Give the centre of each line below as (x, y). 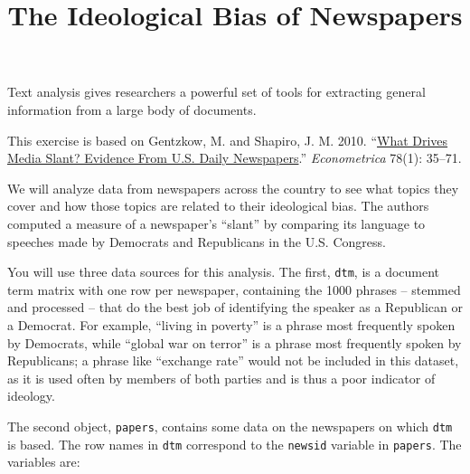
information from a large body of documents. (132, 109)
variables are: (44, 462)
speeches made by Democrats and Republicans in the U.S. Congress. (197, 241)
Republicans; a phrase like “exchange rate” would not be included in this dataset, (233, 360)
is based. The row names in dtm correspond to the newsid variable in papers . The (235, 444)
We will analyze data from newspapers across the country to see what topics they (233, 188)
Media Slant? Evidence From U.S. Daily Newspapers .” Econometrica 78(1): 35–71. (235, 158)
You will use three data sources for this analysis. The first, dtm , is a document (224, 272)
